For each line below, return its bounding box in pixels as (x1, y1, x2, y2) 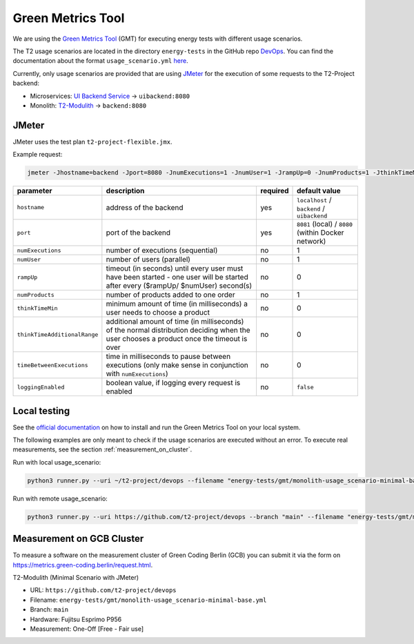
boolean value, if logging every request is (106, 378, 241, 388)
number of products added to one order (106, 290, 235, 300)
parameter (17, 186, 52, 196)
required (259, 186, 289, 196)
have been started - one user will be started (106, 273, 248, 282)
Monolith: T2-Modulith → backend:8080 (30, 101, 147, 110)
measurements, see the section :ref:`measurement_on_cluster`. (12, 445, 193, 453)
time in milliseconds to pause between (106, 352, 231, 362)
